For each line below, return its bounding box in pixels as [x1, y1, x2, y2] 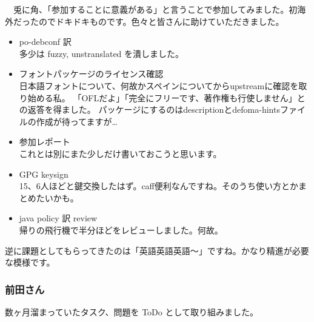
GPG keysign [19, 167, 68, 180]
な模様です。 [5, 256, 55, 269]
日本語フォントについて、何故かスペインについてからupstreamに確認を [19, 79, 299, 92]
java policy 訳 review [19, 212, 98, 224]
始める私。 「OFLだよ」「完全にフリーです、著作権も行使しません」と [27, 91, 306, 104]
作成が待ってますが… [36, 115, 118, 127]
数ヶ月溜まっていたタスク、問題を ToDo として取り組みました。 [5, 305, 259, 318]
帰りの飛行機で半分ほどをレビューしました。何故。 [19, 223, 223, 236]
